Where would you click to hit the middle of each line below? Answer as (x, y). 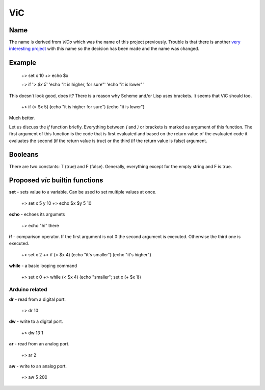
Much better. (22, 118)
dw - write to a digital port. (36, 321)
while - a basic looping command (43, 266)
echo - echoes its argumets (37, 214)
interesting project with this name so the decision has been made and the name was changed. (104, 49)
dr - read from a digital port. (38, 299)
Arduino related (28, 290)
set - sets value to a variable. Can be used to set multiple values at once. (83, 192)
